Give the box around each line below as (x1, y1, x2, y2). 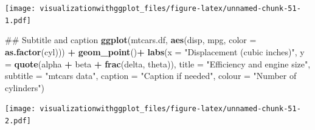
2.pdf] (5, 116, 31, 125)
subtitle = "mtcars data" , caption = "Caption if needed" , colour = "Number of (5, 69, 297, 82)
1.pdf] (5, 16, 31, 25)
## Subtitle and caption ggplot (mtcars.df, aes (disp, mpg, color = (5, 33, 257, 46)
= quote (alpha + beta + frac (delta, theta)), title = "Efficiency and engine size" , (5, 57, 311, 70)
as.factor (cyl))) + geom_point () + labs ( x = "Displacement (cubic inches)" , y (5, 45, 305, 58)
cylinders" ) (5, 81, 44, 94)
